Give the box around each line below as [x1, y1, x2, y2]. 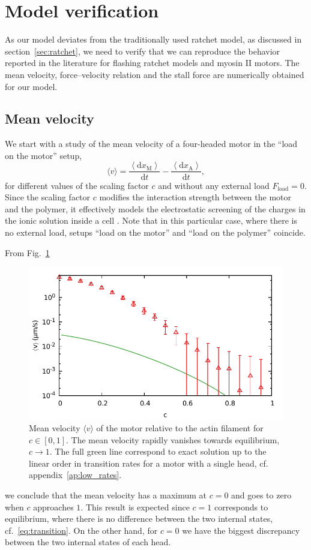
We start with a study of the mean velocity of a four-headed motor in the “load [5, 137, 298, 150]
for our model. [5, 80, 58, 92]
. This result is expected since [80, 500, 190, 513]
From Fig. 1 [5, 246, 50, 259]
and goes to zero [231, 489, 292, 501]
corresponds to [214, 500, 268, 513]
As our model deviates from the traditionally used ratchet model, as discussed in [5, 33, 302, 46]
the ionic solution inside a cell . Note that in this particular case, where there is [5, 214, 298, 227]
